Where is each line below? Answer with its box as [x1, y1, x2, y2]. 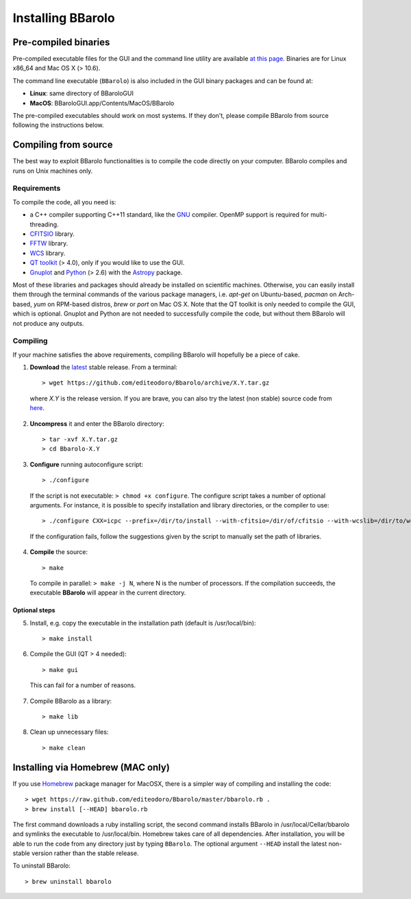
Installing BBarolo [12, 10, 116, 25]
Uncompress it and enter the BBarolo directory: [29, 419, 164, 428]
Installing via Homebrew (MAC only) [12, 761, 171, 773]
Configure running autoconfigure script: [29, 460, 144, 468]
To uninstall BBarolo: [12, 861, 71, 870]
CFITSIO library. [29, 230, 75, 238]
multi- [310, 211, 327, 219]
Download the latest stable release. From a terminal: [29, 363, 178, 372]
